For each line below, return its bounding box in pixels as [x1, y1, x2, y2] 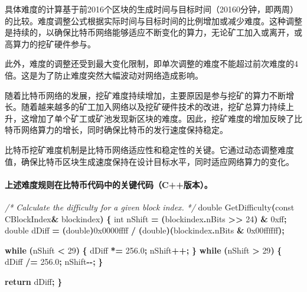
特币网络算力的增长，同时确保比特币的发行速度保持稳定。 [5, 124, 228, 136]
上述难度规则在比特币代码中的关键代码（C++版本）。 [5, 178, 213, 190]
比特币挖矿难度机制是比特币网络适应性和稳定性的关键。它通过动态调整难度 [5, 143, 294, 155]
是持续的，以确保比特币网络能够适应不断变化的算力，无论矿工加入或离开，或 [5, 26, 302, 38]
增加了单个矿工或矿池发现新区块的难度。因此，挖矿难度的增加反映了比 [29, 112, 302, 124]
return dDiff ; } [5, 275, 63, 287]
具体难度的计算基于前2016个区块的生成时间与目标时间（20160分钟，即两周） [5, 3, 298, 15]
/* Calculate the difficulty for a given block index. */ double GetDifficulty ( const [5, 200, 295, 213]
